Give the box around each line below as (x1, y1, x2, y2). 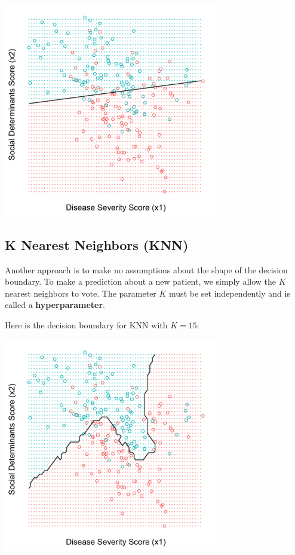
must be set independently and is (169, 286, 290, 299)
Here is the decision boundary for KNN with (5, 318, 168, 331)
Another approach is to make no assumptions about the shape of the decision (5, 263, 288, 276)
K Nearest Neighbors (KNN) (5, 235, 189, 254)
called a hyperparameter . (5, 298, 105, 311)
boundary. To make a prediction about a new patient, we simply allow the (5, 275, 276, 288)
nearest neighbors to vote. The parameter (5, 286, 156, 299)
